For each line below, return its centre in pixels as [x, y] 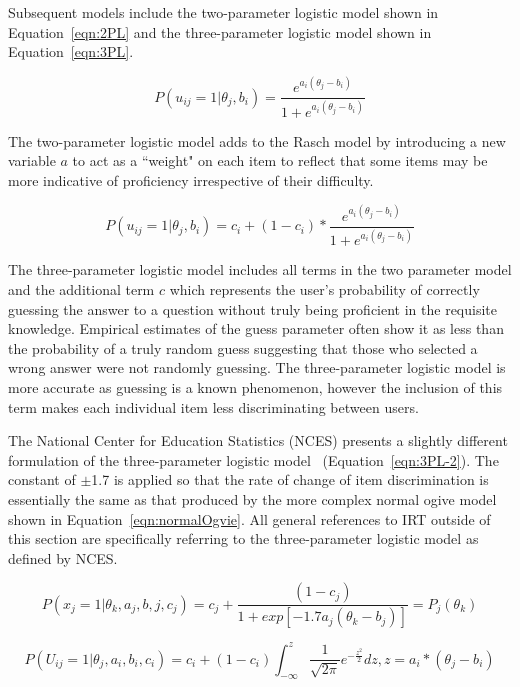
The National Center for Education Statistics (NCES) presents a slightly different [258, 440]
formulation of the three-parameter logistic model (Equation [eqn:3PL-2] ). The [253, 459]
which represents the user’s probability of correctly [324, 288]
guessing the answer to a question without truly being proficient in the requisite [253, 308]
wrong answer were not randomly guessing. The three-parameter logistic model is [257, 367]
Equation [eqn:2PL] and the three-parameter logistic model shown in [220, 31]
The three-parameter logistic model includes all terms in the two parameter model [260, 269]
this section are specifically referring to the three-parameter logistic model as [243, 538]
